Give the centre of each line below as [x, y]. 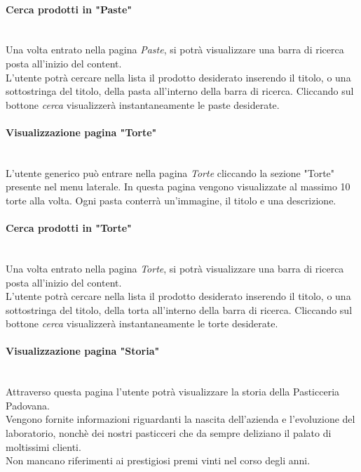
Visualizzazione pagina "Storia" [83, 351]
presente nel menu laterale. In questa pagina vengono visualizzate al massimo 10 [178, 186]
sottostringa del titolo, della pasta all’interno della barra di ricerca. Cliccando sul [180, 91]
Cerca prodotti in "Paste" [69, 9]
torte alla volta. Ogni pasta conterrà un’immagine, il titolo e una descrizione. [171, 200]
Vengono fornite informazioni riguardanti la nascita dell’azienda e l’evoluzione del [180, 419]
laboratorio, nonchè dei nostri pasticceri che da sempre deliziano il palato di [169, 433]
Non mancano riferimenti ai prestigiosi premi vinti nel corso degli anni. [158, 460]
